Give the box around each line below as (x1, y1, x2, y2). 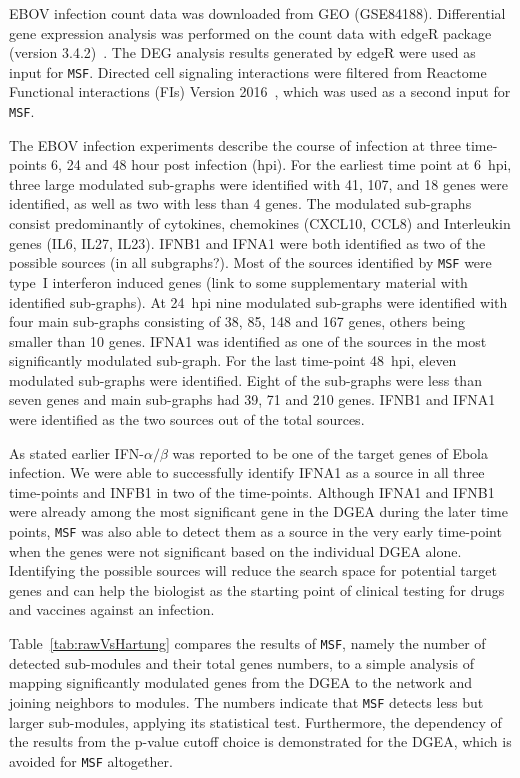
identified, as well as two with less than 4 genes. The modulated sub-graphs (9, 193, 472, 214)
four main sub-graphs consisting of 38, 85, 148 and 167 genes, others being (9, 311, 465, 332)
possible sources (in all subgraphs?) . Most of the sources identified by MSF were (9, 252, 492, 273)
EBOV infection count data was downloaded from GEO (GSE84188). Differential (9, 3, 506, 23)
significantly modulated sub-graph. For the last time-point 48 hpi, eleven (9, 350, 457, 371)
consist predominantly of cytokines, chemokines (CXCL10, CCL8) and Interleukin (9, 213, 511, 234)
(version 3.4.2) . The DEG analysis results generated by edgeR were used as (9, 42, 476, 63)
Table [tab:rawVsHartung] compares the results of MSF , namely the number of (9, 633, 486, 654)
